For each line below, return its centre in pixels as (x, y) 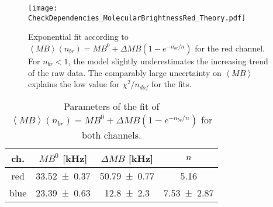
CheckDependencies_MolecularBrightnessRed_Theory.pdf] (137, 18)
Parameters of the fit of (111, 106)
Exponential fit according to (78, 37)
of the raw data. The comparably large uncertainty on (125, 72)
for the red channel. (230, 48)
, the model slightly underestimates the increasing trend (168, 61)
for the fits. (172, 84)
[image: (43, 8)
